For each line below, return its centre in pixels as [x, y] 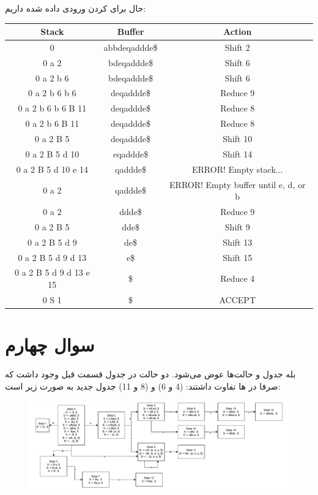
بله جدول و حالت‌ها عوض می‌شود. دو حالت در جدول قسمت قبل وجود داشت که [150, 374]
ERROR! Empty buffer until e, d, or [238, 184]
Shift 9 [237, 226]
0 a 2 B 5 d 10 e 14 [52, 169]
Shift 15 [238, 257]
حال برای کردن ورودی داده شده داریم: [76, 8]
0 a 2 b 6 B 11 [52, 123]
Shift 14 [238, 153]
